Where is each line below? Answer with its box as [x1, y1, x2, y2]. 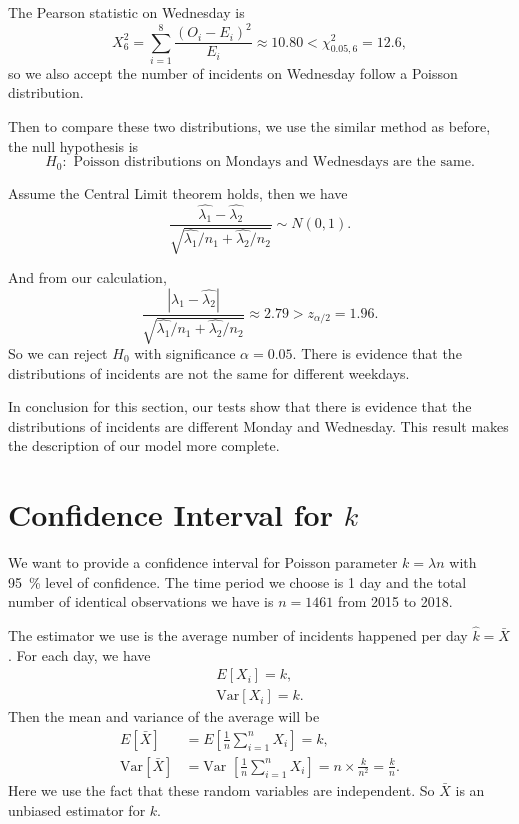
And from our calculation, [8, 266, 167, 287]
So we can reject [8, 343, 108, 363]
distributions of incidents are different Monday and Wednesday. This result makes [8, 415, 509, 436]
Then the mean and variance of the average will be [8, 706, 320, 727]
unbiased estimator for [8, 799, 146, 820]
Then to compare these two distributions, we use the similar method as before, [8, 116, 491, 137]
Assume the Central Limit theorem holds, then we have [8, 182, 348, 203]
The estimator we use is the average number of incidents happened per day [8, 625, 468, 646]
